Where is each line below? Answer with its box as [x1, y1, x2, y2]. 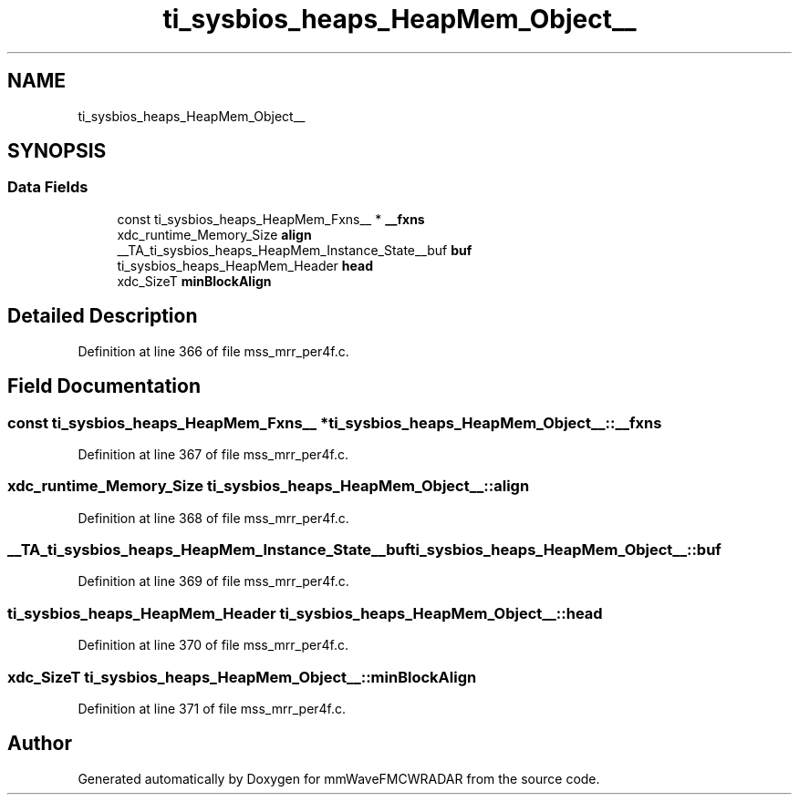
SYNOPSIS [7, 139, 107, 163]
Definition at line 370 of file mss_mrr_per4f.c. [78, 637, 348, 653]
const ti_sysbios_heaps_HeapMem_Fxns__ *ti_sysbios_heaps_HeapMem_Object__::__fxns [7, 413, 662, 432]
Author [7, 732, 72, 756]
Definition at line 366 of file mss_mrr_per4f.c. [78, 343, 349, 359]
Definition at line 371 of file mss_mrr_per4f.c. [78, 700, 347, 716]
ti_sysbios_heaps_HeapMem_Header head [117, 257, 373, 273]
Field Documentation [7, 375, 201, 398]
